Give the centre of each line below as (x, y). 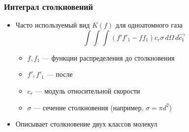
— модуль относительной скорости (88, 91)
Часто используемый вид (53, 25)
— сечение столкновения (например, (89, 107)
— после (60, 74)
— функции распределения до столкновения (108, 57)
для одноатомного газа (149, 25)
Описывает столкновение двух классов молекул (86, 124)
